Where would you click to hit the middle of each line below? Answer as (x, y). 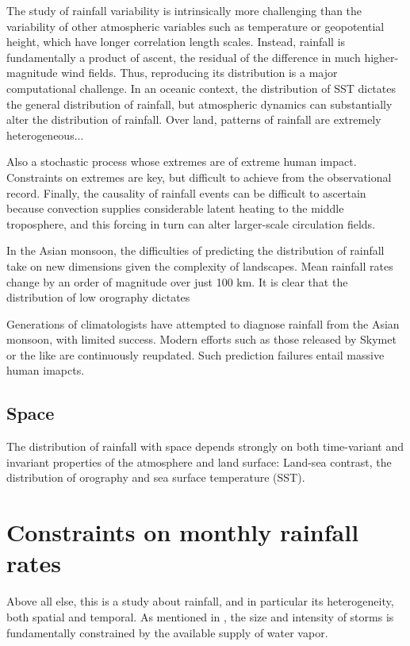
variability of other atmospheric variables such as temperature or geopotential (195, 26)
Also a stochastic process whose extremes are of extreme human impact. (182, 161)
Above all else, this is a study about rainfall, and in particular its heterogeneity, (200, 601)
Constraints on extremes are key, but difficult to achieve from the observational (199, 177)
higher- (381, 57)
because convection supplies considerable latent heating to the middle (175, 208)
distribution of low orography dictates (98, 297)
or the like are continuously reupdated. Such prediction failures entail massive (195, 354)
